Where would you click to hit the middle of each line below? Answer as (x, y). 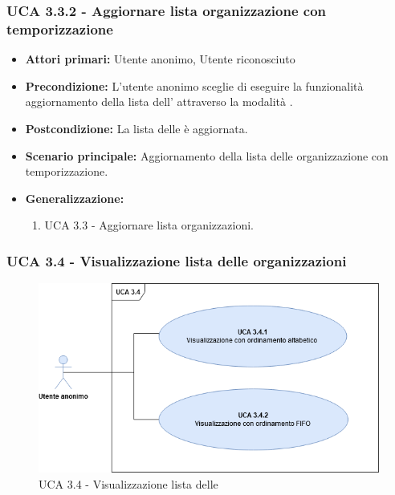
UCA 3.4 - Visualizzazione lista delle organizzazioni (177, 260)
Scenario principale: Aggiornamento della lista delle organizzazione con (207, 155)
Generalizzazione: (75, 198)
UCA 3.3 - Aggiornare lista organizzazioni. (149, 225)
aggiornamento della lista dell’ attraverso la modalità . (159, 101)
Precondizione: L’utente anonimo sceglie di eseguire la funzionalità (194, 85)
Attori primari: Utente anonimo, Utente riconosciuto (160, 59)
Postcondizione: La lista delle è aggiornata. (136, 128)
